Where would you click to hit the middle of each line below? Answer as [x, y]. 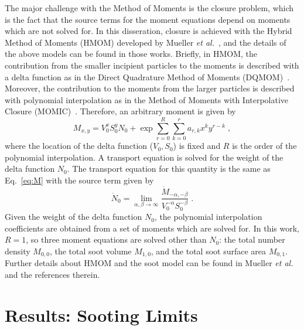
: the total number [252, 239]
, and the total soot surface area [209, 251]
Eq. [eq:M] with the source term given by [79, 180]
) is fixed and [197, 146]
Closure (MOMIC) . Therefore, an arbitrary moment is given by [120, 111]
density [18, 251]
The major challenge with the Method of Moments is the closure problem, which [149, 8]
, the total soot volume [90, 251]
